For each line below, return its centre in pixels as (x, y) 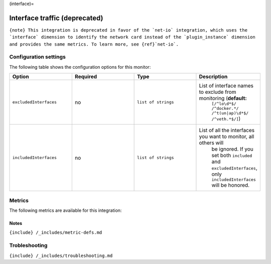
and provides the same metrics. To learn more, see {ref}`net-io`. (94, 44)
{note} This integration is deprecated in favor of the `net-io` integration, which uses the (128, 30)
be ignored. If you (232, 149)
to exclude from (218, 92)
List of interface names (226, 86)
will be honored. (231, 185)
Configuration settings (38, 57)
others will (211, 143)
